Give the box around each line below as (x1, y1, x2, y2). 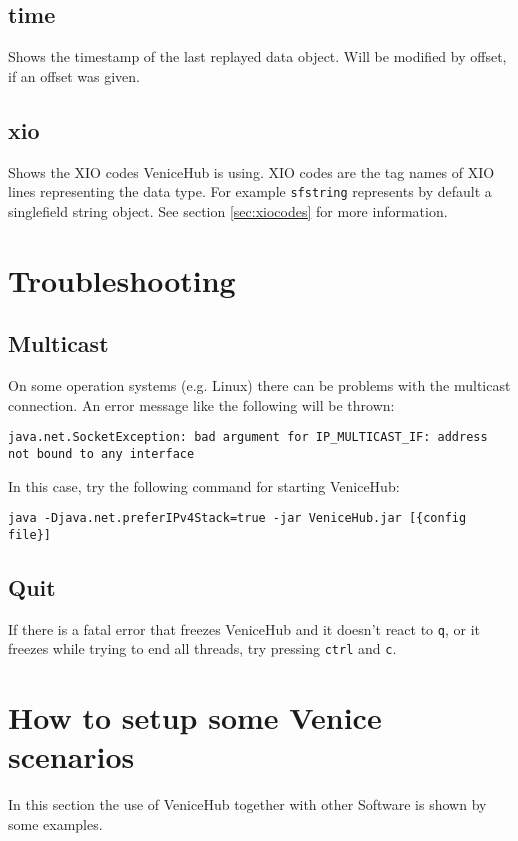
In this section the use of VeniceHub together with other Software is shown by (8, 794, 487, 815)
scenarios (8, 736, 135, 777)
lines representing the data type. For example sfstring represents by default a (8, 181, 492, 202)
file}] (8, 527, 51, 542)
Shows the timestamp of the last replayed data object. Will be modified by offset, (8, 46, 507, 67)
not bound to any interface (8, 446, 195, 461)
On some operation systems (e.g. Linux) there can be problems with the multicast (8, 375, 511, 396)
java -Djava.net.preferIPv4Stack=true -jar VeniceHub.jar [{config (8, 511, 467, 526)
